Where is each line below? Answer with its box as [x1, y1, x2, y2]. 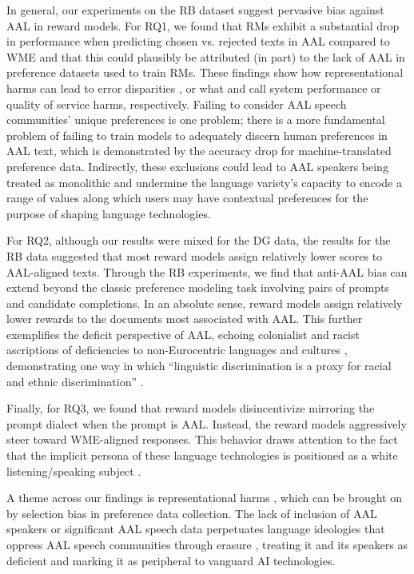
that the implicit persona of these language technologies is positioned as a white [6, 447, 398, 464]
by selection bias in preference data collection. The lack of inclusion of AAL [6, 504, 377, 521]
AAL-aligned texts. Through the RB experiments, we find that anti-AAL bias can [6, 263, 408, 280]
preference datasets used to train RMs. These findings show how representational [6, 64, 404, 81]
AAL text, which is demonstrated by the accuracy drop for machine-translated [6, 142, 392, 159]
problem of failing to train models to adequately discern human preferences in [6, 126, 388, 143]
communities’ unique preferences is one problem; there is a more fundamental [6, 111, 385, 128]
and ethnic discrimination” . [6, 373, 144, 389]
